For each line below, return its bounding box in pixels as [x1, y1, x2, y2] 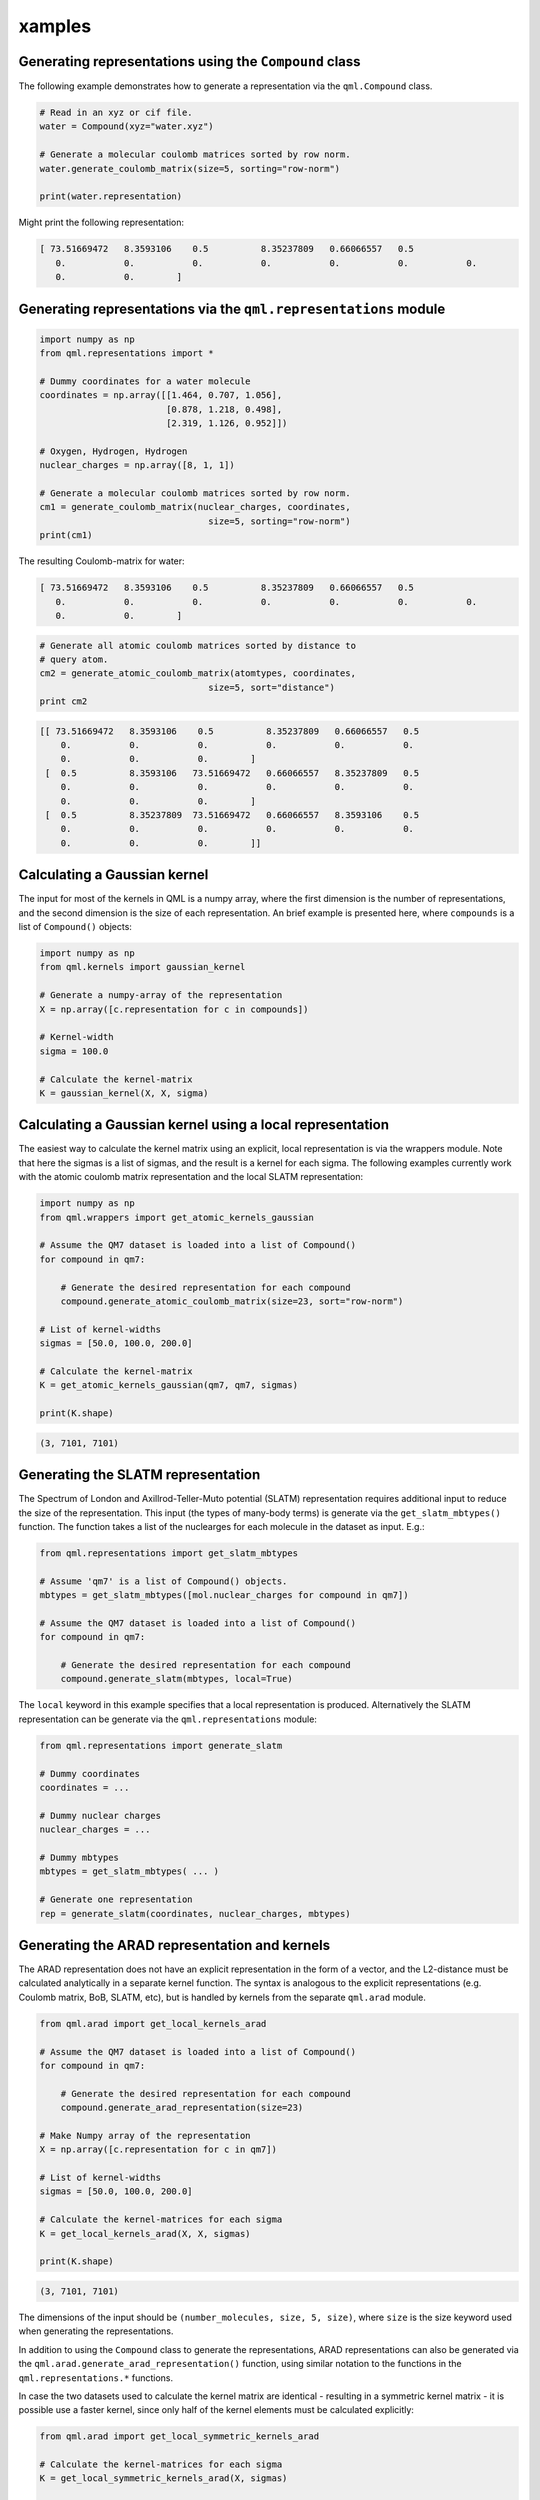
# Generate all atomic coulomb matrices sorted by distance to [39, 640, 357, 651]
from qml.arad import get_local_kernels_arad [39, 2018, 267, 2029]
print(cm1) [39, 530, 93, 541]
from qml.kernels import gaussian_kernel [39, 961, 246, 973]
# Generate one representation [39, 1894, 194, 1905]
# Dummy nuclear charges [39, 1810, 162, 1821]
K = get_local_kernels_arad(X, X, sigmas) [39, 2228, 251, 2239]
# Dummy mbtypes [39, 1851, 120, 1863]
